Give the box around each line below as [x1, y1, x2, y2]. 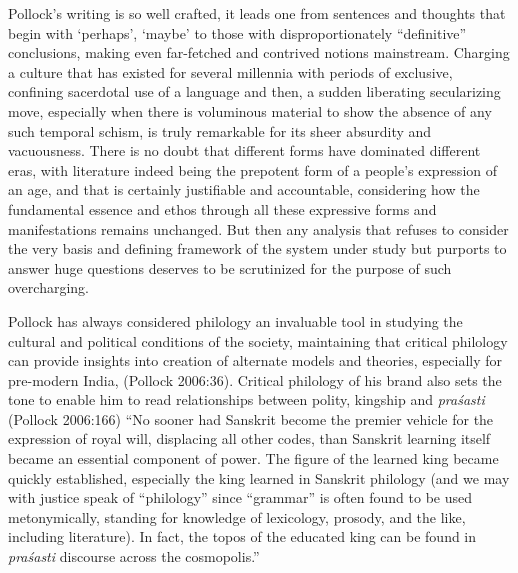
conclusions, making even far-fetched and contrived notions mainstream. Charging [8, 42, 510, 63]
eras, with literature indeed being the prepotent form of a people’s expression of [8, 159, 498, 180]
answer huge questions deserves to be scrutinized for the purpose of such [8, 257, 452, 278]
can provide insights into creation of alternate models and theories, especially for [8, 350, 503, 371]
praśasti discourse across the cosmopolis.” [8, 546, 260, 567]
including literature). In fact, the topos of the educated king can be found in [8, 526, 477, 547]
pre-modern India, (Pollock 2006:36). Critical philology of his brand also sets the [8, 369, 502, 390]
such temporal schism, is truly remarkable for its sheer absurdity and [8, 120, 432, 141]
